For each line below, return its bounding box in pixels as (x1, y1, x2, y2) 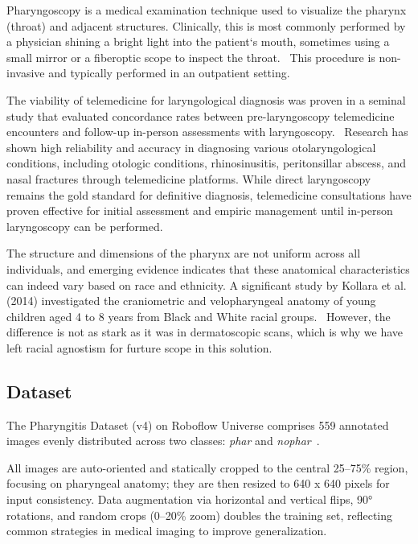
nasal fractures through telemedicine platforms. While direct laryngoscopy (6, 170, 371, 187)
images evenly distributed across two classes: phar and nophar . (6, 432, 320, 449)
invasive (6, 64, 45, 81)
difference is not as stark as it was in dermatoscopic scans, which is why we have (6, 324, 404, 340)
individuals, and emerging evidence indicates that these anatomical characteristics (6, 260, 410, 277)
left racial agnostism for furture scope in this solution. (6, 339, 273, 356)
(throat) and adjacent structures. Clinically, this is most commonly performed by (6, 17, 406, 34)
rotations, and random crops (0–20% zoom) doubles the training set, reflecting (6, 506, 393, 523)
